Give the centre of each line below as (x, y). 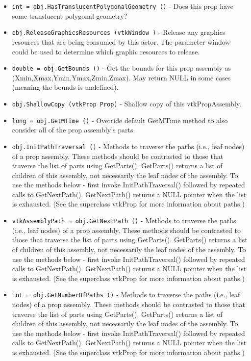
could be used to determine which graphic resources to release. (106, 51)
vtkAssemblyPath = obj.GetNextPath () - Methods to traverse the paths (124, 220)
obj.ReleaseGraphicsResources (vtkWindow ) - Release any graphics (119, 32)
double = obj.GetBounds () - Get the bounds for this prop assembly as (122, 68)
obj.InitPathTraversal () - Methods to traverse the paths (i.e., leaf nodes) (128, 146)
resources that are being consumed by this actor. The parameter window (121, 41)
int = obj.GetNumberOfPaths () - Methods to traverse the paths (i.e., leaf (126, 295)
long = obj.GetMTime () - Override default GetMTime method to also (120, 120)
